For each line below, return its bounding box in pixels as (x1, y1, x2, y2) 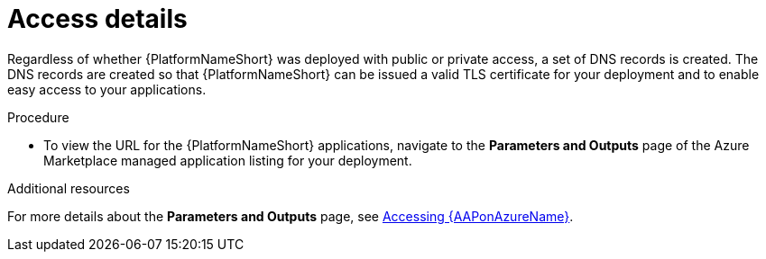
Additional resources (7, 180, 130, 196)
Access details (7, 4, 188, 34)
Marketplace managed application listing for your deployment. (43, 152, 412, 168)
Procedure (7, 109, 69, 125)
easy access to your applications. (7, 81, 207, 97)
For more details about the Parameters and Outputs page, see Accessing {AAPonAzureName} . (7, 208, 574, 224)
